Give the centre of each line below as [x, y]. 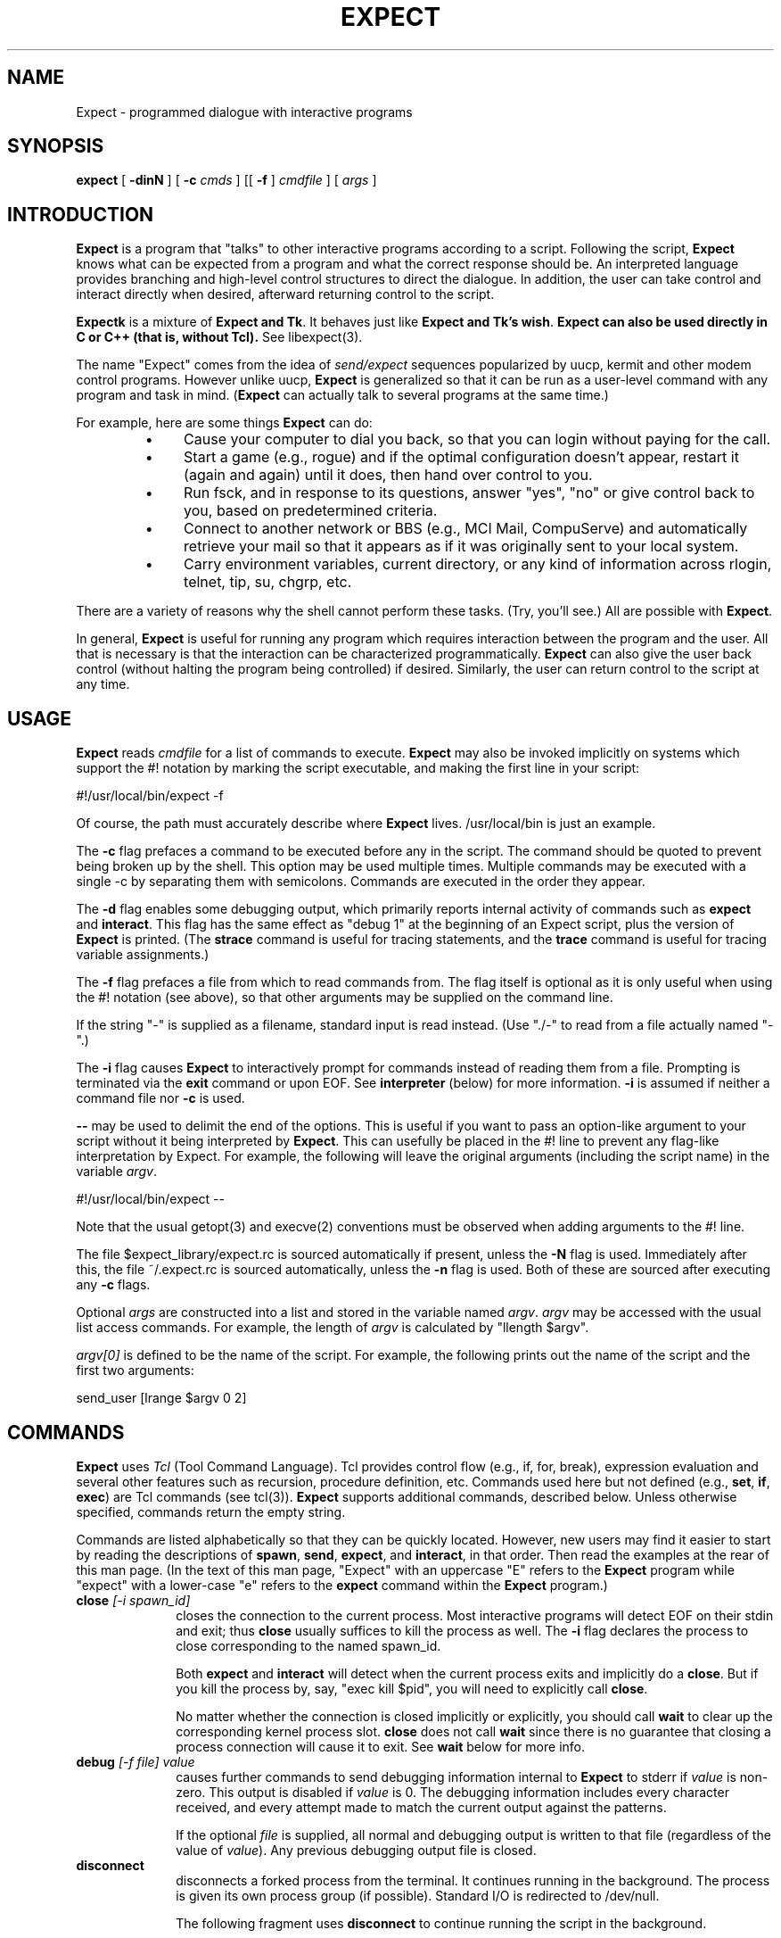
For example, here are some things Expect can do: [224, 423]
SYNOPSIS [56, 146]
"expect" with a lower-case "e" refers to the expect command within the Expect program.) [342, 1585]
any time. [103, 684]
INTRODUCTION [81, 214]
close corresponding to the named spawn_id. [308, 1645]
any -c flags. [113, 1285]
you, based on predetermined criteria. [311, 511]
